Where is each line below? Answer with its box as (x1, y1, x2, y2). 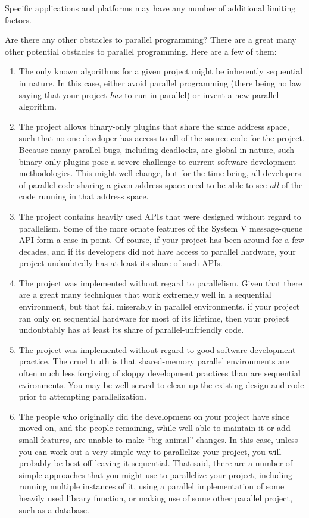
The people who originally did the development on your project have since (18, 410, 290, 422)
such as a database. (18, 503, 89, 516)
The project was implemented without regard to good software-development (18, 343, 296, 355)
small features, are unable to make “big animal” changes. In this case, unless (18, 433, 298, 445)
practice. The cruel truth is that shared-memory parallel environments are (18, 355, 289, 367)
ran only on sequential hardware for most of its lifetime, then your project (18, 311, 289, 324)
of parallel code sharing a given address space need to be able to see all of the (18, 178, 303, 191)
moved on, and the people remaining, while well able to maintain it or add (18, 422, 291, 434)
